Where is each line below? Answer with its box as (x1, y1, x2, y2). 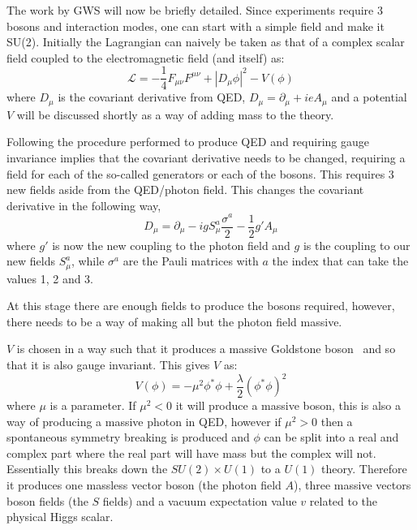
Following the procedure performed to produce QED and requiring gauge (6, 133, 369, 150)
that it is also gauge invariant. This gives (6, 356, 210, 373)
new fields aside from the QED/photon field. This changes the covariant (6, 181, 364, 198)
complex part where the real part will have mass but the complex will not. (6, 444, 376, 461)
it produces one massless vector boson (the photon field (6, 476, 282, 493)
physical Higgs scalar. (6, 508, 114, 525)
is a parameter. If (49, 397, 136, 414)
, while (71, 252, 105, 269)
